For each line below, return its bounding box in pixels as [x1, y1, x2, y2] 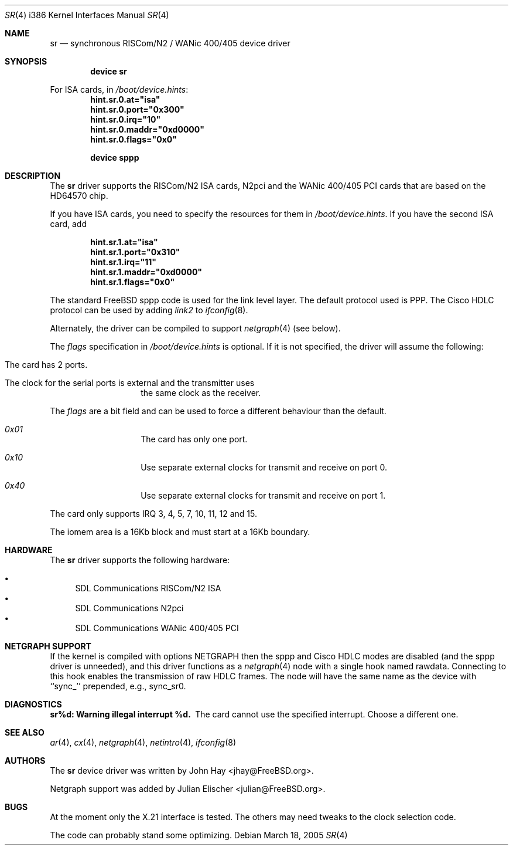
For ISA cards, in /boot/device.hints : [50, 84, 189, 94]
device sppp [90, 153, 139, 162]
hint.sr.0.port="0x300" [90, 104, 184, 114]
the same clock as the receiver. [141, 388, 261, 398]
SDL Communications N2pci [75, 603, 184, 613]
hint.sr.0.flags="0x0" [90, 134, 177, 144]
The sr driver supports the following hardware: [50, 555, 230, 565]
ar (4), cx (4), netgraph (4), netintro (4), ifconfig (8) [50, 737, 237, 747]
